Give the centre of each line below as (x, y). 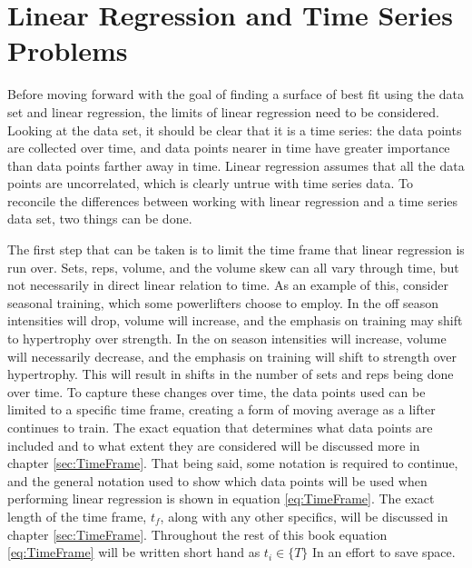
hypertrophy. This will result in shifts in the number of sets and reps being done (231, 374)
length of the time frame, (77, 516)
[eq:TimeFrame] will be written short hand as (134, 552)
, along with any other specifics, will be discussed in (304, 516)
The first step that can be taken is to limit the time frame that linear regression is (236, 249)
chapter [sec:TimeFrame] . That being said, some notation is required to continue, (233, 463)
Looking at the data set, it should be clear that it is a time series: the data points (235, 130)
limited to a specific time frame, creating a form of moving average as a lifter (221, 409)
